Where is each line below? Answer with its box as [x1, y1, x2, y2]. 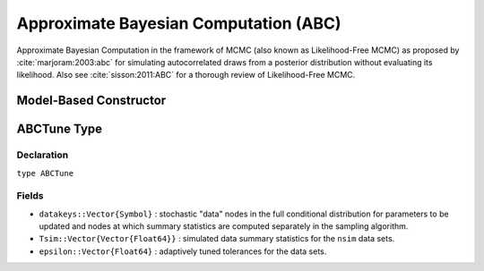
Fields [16, 190, 44, 202]
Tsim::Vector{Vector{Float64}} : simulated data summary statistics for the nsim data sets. [39, 233, 395, 244]
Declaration [16, 148, 69, 161]
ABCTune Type [16, 122, 103, 137]
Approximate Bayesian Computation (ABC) [16, 13, 341, 33]
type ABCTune [16, 168, 74, 178]
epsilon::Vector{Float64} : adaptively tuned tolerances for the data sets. [39, 246, 327, 257]
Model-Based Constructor [16, 93, 167, 108]
